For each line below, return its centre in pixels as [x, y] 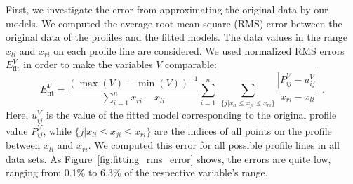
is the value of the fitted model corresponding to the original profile [191, 115]
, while [57, 130]
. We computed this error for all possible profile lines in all [214, 145]
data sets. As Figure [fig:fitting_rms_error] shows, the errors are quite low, [168, 158]
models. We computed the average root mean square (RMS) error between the [174, 23]
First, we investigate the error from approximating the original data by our [167, 9]
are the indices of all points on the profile [243, 130]
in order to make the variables [88, 64]
